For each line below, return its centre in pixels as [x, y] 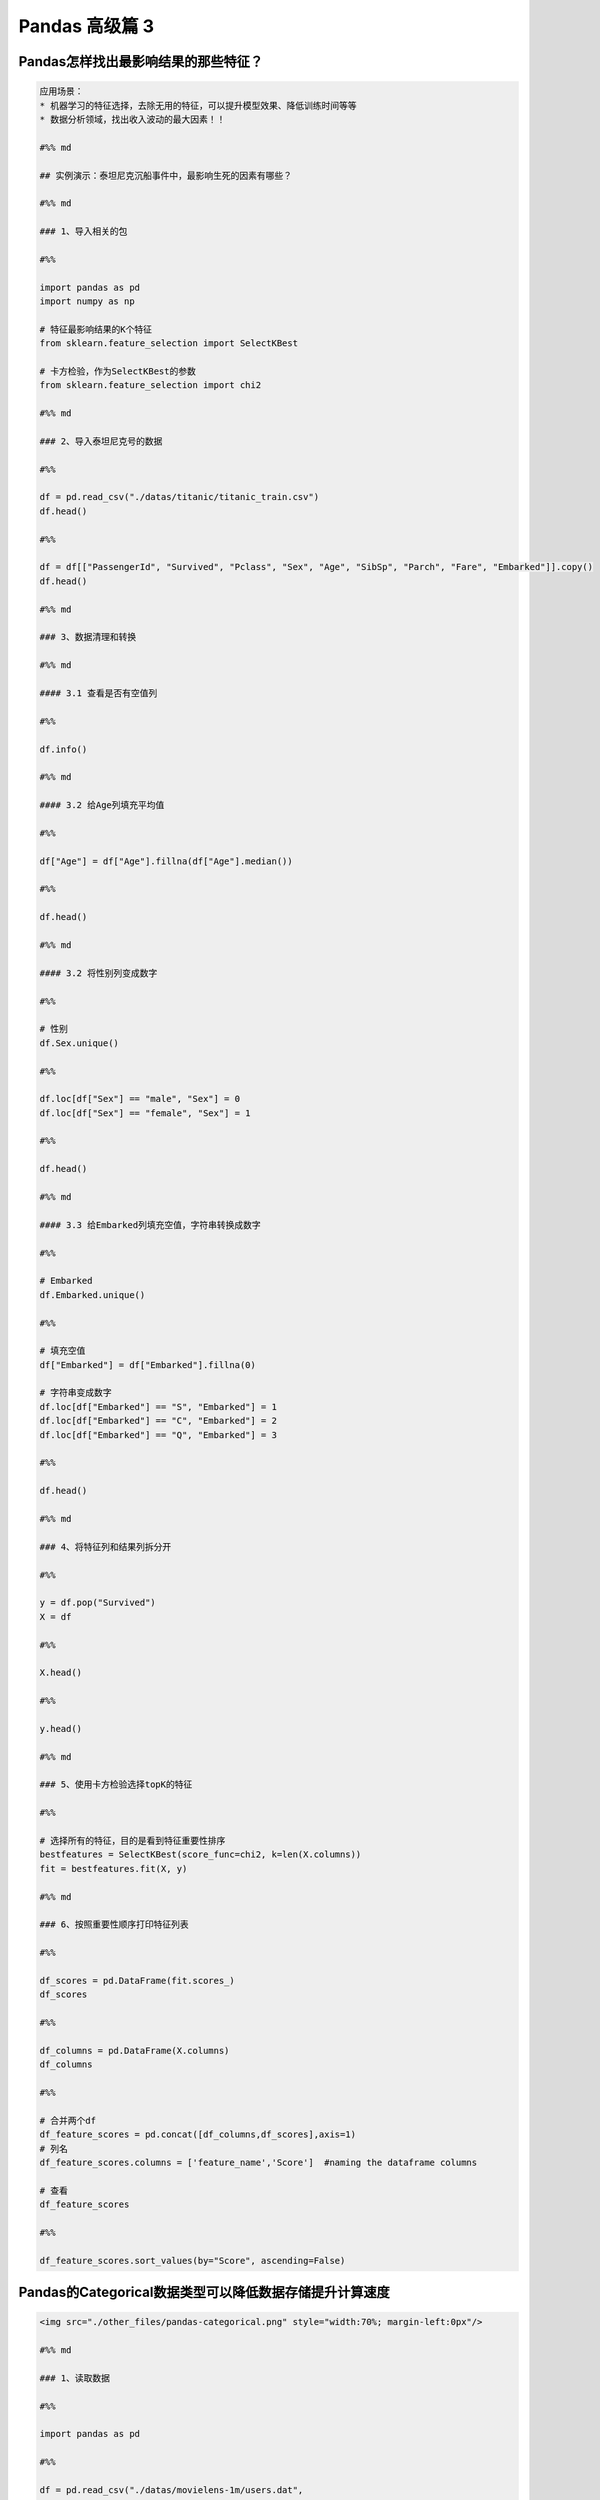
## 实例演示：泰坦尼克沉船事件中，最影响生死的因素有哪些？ [165, 175]
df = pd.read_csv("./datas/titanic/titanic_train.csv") [179, 497]
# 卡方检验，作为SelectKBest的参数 [118, 371]
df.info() [63, 749]
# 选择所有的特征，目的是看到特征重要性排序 [132, 1840]
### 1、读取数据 [74, 2378]
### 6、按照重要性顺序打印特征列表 [114, 1924]
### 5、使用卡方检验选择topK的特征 [116, 1784]
